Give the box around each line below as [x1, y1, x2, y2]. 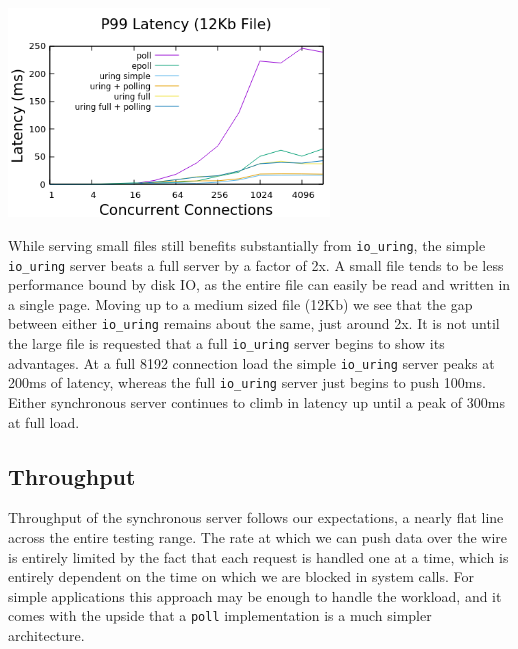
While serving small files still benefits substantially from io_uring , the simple [8, 234, 486, 255]
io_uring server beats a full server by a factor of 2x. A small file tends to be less [8, 254, 504, 275]
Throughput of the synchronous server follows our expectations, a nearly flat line [8, 507, 504, 528]
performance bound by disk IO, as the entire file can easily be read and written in [8, 274, 511, 295]
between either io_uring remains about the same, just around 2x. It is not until [8, 313, 500, 334]
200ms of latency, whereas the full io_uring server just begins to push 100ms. [8, 372, 486, 393]
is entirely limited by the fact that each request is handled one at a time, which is [8, 546, 509, 567]
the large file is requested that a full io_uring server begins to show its [8, 333, 445, 354]
